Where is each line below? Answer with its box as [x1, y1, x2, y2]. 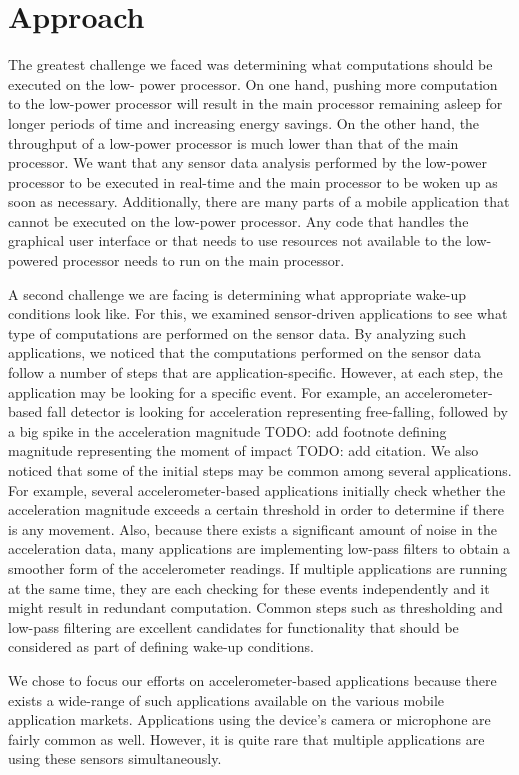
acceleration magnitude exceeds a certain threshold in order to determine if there [8, 499, 504, 520]
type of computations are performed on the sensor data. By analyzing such [8, 322, 466, 343]
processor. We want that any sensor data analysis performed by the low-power [8, 152, 488, 173]
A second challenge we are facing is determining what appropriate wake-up [8, 283, 467, 304]
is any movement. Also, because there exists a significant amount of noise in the [8, 518, 497, 539]
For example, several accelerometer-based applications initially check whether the [8, 479, 506, 500]
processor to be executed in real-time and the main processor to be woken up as [8, 171, 498, 192]
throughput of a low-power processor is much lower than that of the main [8, 132, 459, 153]
